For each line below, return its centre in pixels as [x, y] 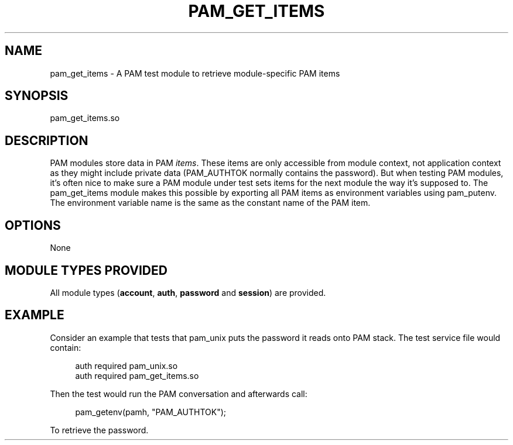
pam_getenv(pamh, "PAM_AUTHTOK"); [151, 412]
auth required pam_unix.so [126, 365]
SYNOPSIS [37, 96]
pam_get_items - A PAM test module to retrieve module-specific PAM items [195, 73]
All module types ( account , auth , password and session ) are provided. [188, 292]
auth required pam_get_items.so [137, 375]
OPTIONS [33, 225]
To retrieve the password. [99, 430]
